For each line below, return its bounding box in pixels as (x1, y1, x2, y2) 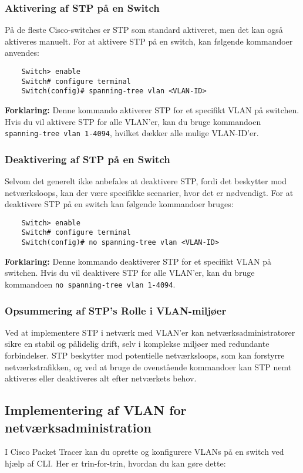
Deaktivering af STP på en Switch (5, 151, 170, 166)
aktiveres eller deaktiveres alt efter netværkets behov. (5, 372, 197, 384)
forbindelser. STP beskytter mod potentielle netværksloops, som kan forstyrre (5, 349, 285, 361)
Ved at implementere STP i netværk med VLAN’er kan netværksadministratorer (5, 326, 295, 338)
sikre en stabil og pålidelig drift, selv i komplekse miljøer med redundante (5, 337, 270, 350)
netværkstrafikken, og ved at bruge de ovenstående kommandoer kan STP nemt (5, 360, 292, 373)
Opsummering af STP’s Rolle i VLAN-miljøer (5, 303, 227, 317)
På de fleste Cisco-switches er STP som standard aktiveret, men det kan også (5, 23, 283, 36)
